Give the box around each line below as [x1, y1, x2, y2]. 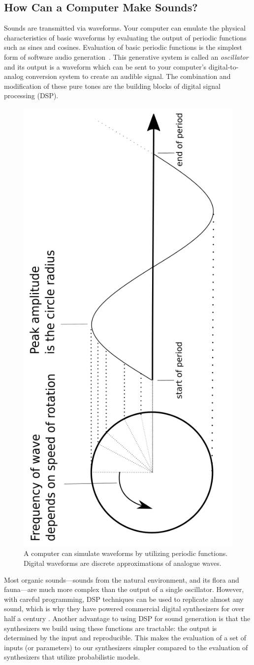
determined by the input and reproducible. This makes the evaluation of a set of [4, 632, 246, 643]
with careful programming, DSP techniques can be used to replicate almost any [4, 593, 244, 604]
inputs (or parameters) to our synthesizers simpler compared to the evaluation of [4, 642, 248, 652]
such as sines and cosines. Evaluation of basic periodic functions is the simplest [4, 42, 243, 52]
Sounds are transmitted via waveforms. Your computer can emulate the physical [4, 23, 246, 33]
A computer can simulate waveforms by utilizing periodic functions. [24, 548, 228, 558]
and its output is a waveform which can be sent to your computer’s [4, 61, 207, 72]
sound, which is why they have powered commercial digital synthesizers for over [4, 603, 245, 614]
